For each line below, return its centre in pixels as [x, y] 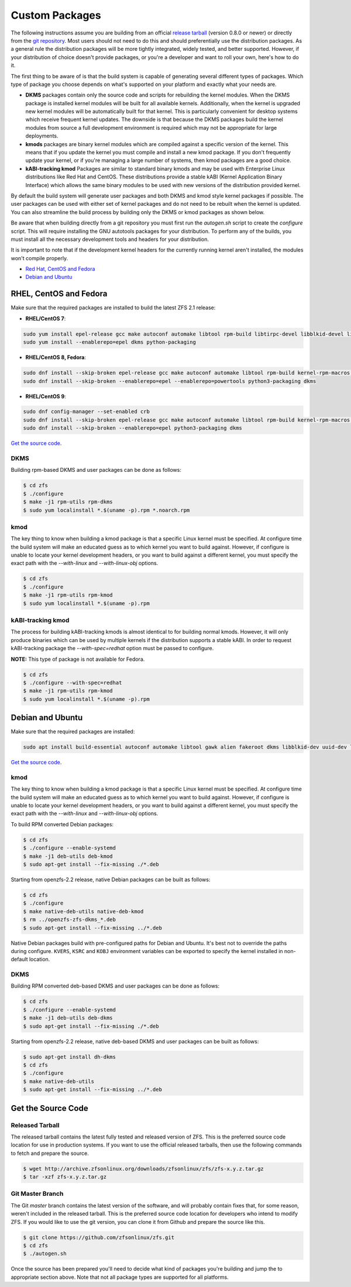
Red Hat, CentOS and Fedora [60, 269]
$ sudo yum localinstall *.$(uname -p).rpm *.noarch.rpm [106, 510]
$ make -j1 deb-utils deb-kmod [68, 856]
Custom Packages [56, 15]
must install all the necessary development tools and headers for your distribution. [110, 239]
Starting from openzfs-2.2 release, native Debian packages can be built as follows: [111, 879]
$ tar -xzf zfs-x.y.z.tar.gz [65, 1177]
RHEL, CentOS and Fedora [59, 294]
